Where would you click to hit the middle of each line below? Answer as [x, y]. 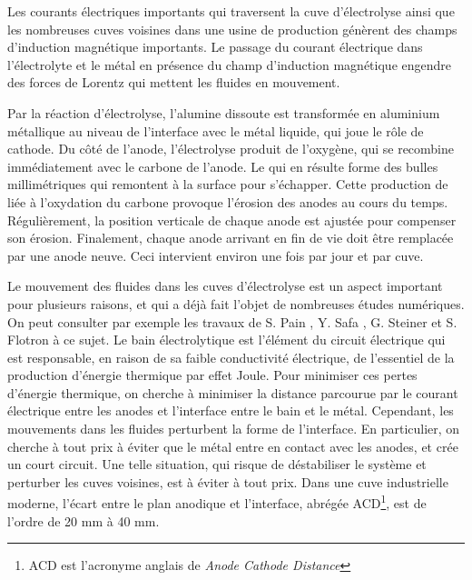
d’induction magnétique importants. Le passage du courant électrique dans [215, 47]
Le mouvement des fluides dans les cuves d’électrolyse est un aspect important [225, 286]
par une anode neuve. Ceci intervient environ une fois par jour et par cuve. [216, 255]
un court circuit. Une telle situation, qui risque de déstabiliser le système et [217, 464]
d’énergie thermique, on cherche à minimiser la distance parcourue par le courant [233, 392]
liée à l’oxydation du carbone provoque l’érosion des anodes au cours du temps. [228, 201]
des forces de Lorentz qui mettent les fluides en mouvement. [174, 82]
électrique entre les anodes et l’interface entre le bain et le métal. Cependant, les [231, 410]
